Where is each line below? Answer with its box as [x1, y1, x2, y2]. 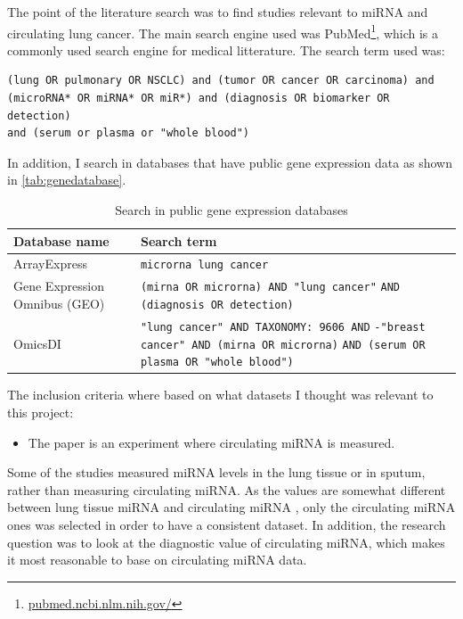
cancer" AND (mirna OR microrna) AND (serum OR [140, 338, 426, 351]
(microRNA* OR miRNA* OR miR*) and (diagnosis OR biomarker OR [7, 92, 390, 105]
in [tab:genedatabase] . [7, 170, 126, 189]
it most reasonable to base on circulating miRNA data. [7, 550, 307, 569]
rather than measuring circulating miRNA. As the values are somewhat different [7, 480, 446, 499]
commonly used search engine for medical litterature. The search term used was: [7, 40, 445, 59]
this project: [7, 402, 74, 421]
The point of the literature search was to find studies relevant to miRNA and [7, 3, 428, 21]
